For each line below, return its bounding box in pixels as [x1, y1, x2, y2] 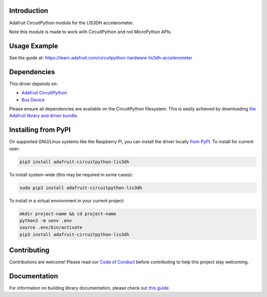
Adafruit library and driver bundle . [9, 113, 79, 119]
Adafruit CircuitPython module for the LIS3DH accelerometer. [9, 20, 134, 26]
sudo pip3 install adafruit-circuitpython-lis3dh [19, 185, 142, 191]
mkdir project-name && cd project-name [19, 211, 116, 216]
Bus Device [21, 97, 45, 102]
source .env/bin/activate [19, 225, 83, 230]
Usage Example [9, 42, 58, 50]
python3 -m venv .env [19, 218, 72, 223]
